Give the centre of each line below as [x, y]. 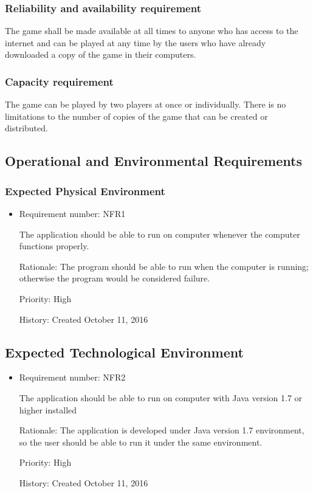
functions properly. [54, 246]
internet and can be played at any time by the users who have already [136, 42]
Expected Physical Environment [85, 191]
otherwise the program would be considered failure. [115, 278]
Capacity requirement [59, 81]
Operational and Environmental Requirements [153, 161]
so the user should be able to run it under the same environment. [141, 442]
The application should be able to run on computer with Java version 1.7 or [161, 397]
